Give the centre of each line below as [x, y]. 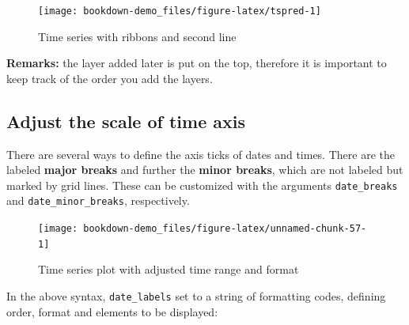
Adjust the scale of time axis [126, 121]
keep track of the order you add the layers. [110, 78]
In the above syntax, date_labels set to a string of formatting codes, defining [196, 296]
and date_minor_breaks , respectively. [98, 200]
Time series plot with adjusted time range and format [169, 269]
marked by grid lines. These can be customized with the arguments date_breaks [202, 185]
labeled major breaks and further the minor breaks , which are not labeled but [205, 170]
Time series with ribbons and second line [137, 36]
